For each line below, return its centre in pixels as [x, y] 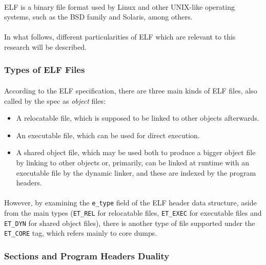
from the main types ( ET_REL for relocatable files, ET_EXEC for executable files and [133, 213]
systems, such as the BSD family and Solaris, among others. [98, 17]
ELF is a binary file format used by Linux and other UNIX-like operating [119, 6]
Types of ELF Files [45, 70]
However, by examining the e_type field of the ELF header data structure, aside [130, 203]
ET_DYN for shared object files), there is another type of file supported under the [130, 223]
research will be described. [45, 46]
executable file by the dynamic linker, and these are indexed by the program [136, 172]
